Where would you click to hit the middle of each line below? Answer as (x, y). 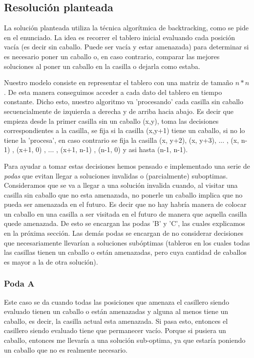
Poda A (19, 283)
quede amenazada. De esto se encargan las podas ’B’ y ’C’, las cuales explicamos (125, 223)
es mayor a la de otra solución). (51, 261)
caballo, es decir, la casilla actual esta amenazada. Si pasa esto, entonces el (116, 321)
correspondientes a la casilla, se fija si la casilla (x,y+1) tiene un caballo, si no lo (125, 130)
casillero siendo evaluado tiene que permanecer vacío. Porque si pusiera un (115, 330)
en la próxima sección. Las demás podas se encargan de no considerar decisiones (124, 233)
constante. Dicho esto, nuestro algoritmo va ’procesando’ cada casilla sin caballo (124, 101)
